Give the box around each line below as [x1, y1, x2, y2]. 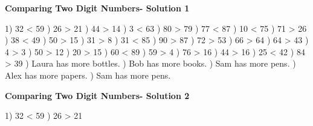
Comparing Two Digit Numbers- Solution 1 [5, 2, 190, 14]
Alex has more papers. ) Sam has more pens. [5, 68, 171, 81]
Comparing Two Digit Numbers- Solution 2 [5, 89, 190, 101]
